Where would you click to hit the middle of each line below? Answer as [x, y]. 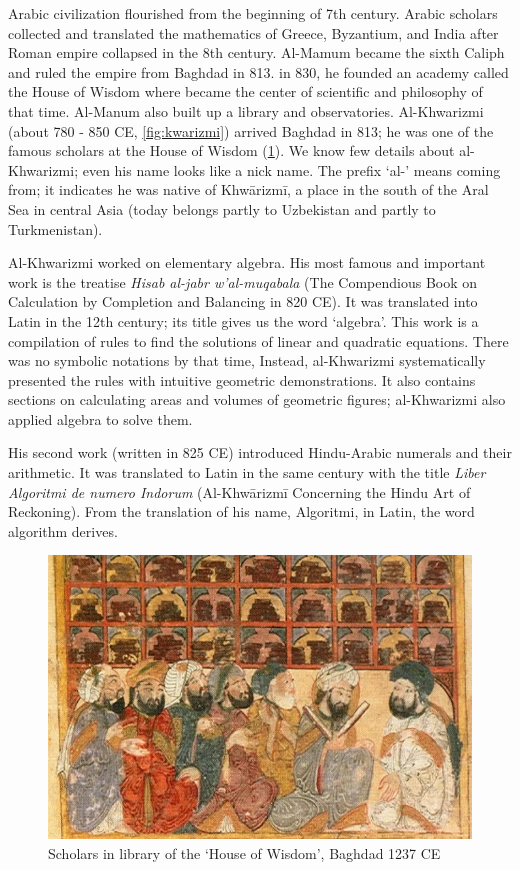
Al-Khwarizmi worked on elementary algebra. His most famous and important [247, 262]
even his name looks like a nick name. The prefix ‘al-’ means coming [291, 169]
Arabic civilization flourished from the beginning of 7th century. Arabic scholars [253, 13]
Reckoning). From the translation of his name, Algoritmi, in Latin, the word [241, 511]
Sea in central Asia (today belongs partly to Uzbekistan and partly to [222, 208]
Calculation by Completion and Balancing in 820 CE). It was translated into [243, 301]
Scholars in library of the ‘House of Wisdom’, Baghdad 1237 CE [244, 852]
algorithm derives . [63, 530]
